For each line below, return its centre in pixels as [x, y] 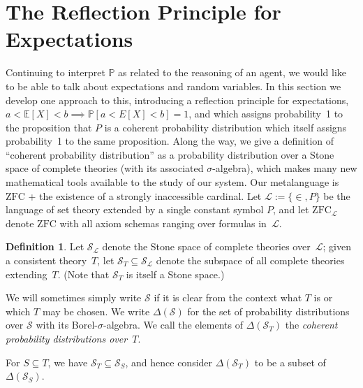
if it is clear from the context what [228, 297]
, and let [291, 209]
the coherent [311, 325]
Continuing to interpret [55, 72]
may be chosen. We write [96, 311]
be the [337, 195]
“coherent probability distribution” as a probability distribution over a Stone [170, 154]
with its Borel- [67, 325]
